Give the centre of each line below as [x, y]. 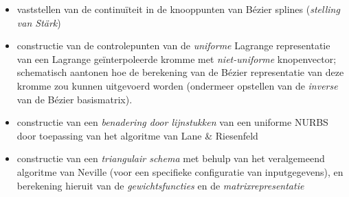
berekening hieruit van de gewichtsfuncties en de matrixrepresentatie [160, 185]
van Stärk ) [39, 22]
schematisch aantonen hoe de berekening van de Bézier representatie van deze [180, 72]
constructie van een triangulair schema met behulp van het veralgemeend [171, 158]
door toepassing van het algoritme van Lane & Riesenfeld [137, 135]
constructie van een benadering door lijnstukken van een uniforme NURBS [172, 122]
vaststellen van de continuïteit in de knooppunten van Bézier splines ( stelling [178, 9]
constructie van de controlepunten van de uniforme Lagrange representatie [173, 45]
